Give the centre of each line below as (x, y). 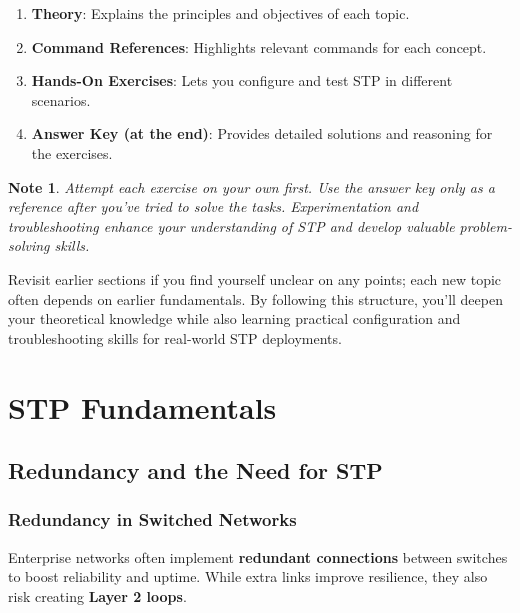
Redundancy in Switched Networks (152, 519)
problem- (486, 225)
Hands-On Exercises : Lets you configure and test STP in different (242, 80)
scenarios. (61, 99)
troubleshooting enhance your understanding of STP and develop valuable (231, 225)
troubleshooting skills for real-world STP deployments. (175, 337)
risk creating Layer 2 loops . (97, 595)
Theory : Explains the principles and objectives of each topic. (220, 13)
